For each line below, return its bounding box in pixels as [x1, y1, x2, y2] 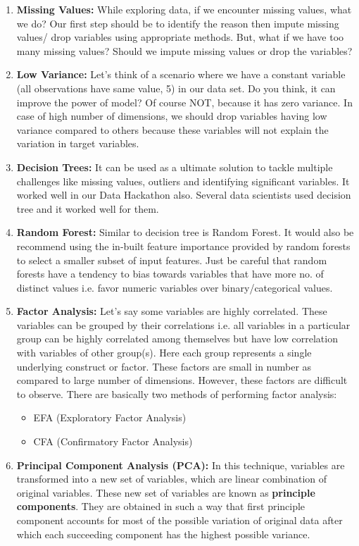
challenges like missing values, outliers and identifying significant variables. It [16, 173, 350, 188]
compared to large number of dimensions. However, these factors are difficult [16, 373, 348, 387]
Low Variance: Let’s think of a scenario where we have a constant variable [16, 67, 346, 82]
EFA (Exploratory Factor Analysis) [33, 410, 187, 425]
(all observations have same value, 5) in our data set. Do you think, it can [16, 80, 336, 95]
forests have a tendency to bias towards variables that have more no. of [16, 266, 324, 281]
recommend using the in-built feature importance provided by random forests [16, 238, 351, 253]
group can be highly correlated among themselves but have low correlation [16, 331, 338, 346]
